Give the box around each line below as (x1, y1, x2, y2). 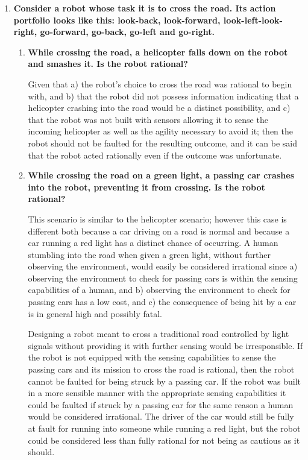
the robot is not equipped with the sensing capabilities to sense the (28, 351, 276, 364)
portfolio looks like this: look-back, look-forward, (13, 13, 221, 26)
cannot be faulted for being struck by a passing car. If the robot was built (28, 374, 301, 387)
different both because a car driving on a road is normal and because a (28, 224, 290, 237)
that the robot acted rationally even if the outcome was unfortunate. (28, 148, 282, 161)
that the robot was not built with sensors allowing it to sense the (28, 113, 268, 125)
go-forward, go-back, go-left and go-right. (40, 25, 215, 38)
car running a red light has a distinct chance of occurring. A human (28, 236, 278, 249)
